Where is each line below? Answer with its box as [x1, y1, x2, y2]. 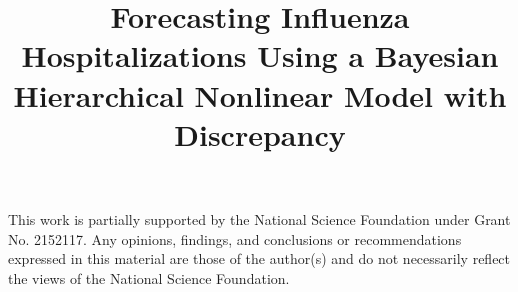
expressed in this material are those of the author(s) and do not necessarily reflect [8, 248, 511, 269]
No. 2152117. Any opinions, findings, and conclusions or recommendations [8, 228, 462, 249]
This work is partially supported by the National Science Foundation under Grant [8, 208, 511, 229]
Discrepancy [174, 113, 346, 154]
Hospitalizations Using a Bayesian [21, 35, 499, 76]
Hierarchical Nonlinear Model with [13, 74, 507, 115]
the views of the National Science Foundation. [8, 267, 290, 288]
